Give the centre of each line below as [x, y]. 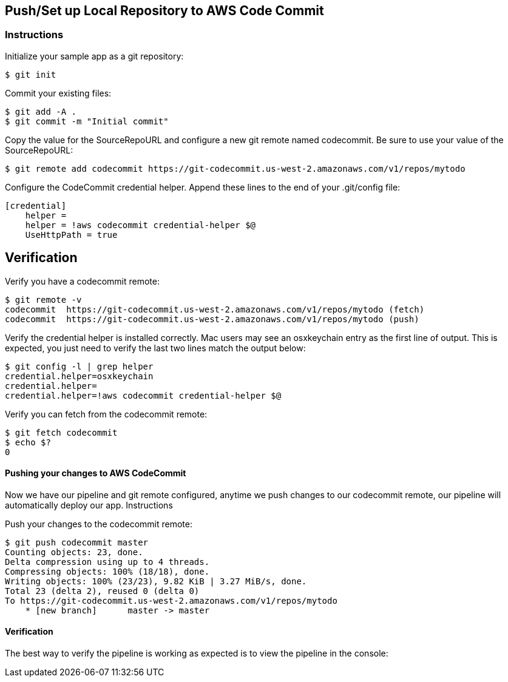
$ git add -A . [41, 111]
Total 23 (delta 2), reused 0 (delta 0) [102, 591]
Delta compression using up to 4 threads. [107, 562]
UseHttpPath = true [71, 235]
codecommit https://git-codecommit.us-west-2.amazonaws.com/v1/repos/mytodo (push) [212, 319]
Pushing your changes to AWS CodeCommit [96, 473]
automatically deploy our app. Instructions [89, 505]
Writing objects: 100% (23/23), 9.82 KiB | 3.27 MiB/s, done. [156, 581]
